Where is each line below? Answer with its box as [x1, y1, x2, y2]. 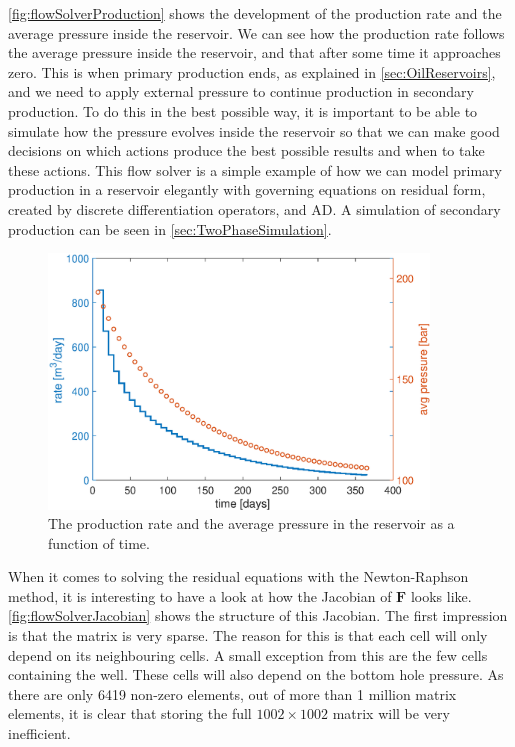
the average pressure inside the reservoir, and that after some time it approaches [8, 42, 501, 63]
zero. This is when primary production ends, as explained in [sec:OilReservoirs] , [8, 61, 496, 82]
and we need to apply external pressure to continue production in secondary [8, 81, 474, 102]
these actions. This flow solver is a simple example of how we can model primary [8, 159, 503, 180]
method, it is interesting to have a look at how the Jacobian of [8, 585, 392, 606]
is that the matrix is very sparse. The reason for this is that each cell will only [8, 625, 488, 646]
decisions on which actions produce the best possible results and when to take [8, 140, 485, 161]
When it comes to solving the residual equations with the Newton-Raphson [8, 566, 469, 587]
